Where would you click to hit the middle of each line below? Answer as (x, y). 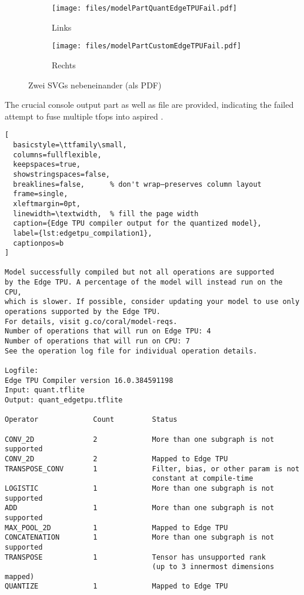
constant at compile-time (203, 479)
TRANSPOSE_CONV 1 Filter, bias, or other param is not (152, 469)
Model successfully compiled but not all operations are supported (140, 272)
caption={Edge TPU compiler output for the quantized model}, (137, 224)
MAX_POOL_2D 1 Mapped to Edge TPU (116, 528)
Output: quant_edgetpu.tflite (64, 400)
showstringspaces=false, (61, 174)
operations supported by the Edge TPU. (83, 312)
